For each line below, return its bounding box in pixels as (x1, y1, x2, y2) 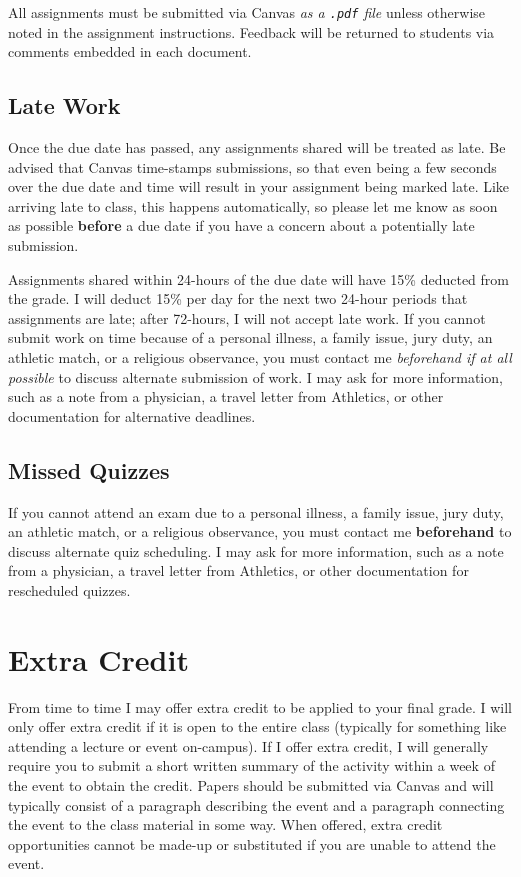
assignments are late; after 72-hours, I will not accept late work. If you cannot (8, 307, 486, 328)
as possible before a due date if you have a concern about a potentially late (8, 215, 475, 236)
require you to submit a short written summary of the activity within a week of (8, 755, 495, 776)
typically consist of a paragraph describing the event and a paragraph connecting (8, 794, 505, 815)
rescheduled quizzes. (8, 579, 131, 600)
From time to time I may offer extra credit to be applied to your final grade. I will (8, 696, 513, 717)
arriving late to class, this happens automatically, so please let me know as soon (8, 195, 498, 216)
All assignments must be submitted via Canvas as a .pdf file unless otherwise (8, 2, 486, 22)
